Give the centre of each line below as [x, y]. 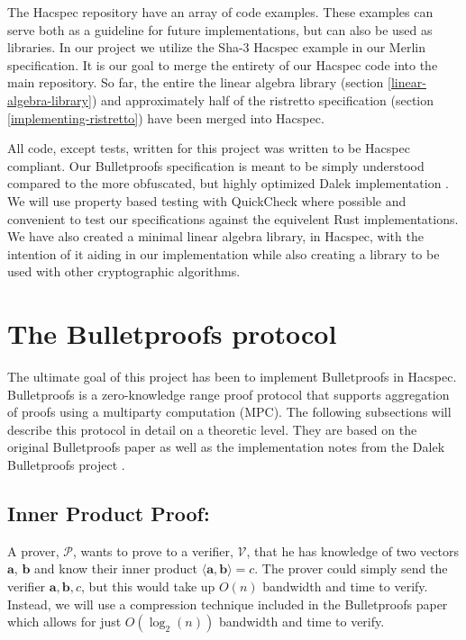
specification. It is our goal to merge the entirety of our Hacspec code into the [223, 64]
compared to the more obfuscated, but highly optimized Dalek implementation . [228, 183]
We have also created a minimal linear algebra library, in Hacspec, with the [215, 236]
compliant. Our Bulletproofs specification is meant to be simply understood [216, 165]
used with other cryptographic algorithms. [124, 271]
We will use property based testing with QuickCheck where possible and [207, 200]
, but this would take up [148, 586]
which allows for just [64, 622]
